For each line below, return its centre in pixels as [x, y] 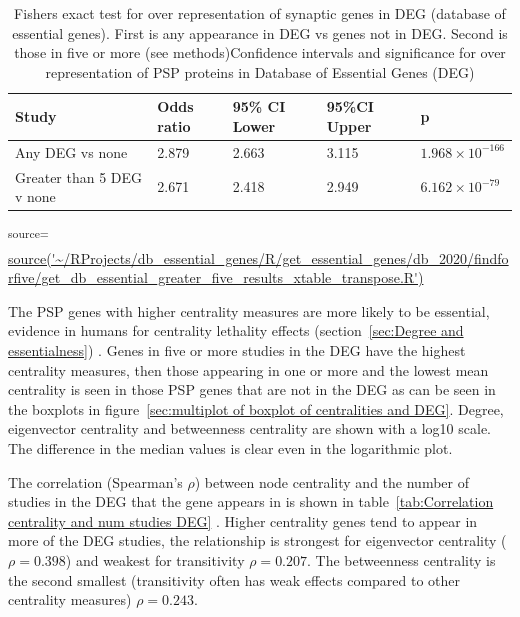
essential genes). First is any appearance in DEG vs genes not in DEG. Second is [260, 32]
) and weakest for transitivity [155, 559]
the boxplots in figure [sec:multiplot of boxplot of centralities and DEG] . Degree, [256, 408]
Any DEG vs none [71, 151]
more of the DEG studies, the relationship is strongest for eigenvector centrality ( [257, 540]
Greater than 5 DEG [79, 176]
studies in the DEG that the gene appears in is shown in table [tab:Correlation [251, 501]
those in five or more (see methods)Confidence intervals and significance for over [260, 52]
